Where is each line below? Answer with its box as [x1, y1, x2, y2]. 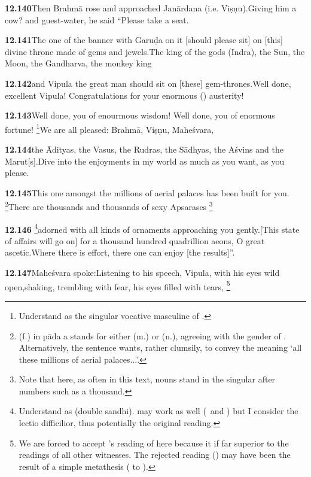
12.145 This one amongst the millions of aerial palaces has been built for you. [5, 186, 289, 199]
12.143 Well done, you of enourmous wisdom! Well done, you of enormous [5, 109, 275, 121]
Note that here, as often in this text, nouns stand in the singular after [19, 373, 276, 385]
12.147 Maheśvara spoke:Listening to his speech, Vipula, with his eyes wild [5, 266, 280, 279]
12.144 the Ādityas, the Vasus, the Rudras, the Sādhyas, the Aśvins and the [5, 143, 283, 155]
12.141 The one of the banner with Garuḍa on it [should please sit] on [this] [5, 34, 283, 46]
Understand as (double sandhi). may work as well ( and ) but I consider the [19, 405, 298, 417]
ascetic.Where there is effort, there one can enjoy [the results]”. [5, 246, 235, 259]
